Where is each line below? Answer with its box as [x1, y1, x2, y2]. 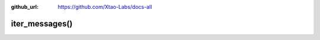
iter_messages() [11, 18, 73, 29]
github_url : [11, 4, 39, 10]
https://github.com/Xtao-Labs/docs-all [57, 4, 152, 10]
